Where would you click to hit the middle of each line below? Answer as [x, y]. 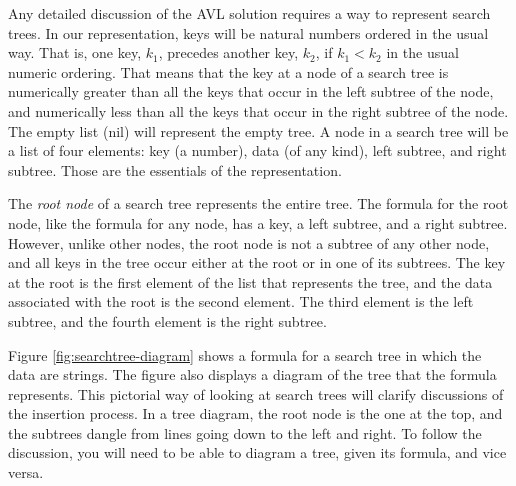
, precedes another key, [228, 52]
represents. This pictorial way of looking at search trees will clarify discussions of [256, 393]
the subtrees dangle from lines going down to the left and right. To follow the [245, 432]
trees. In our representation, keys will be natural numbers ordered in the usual [248, 32]
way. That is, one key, [75, 52]
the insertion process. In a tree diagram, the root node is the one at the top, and [255, 413]
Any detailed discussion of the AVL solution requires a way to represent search [249, 13]
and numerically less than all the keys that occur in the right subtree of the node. [258, 110]
